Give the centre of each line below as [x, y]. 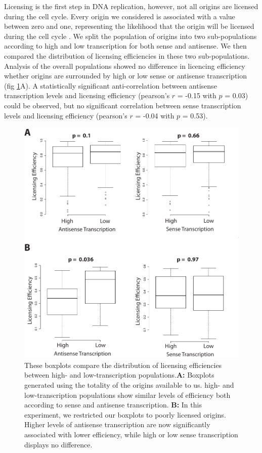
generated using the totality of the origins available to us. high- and [129, 385]
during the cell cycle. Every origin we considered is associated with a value [120, 16]
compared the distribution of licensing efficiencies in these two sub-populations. [127, 55]
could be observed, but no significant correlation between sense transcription [123, 105]
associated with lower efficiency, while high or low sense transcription [131, 435]
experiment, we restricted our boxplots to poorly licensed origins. [125, 414]
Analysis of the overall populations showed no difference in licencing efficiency [125, 66]
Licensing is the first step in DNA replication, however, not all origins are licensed [131, 6]
